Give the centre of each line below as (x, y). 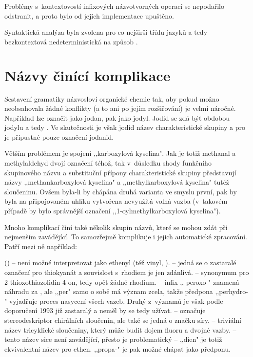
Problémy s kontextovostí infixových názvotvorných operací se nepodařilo (114, 6)
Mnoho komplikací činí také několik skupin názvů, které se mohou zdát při (116, 227)
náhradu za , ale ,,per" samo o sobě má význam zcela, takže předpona (109, 291)
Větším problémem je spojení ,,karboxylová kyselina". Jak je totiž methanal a (120, 153)
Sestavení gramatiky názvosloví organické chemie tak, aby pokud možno (112, 98)
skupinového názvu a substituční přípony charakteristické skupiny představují (120, 172)
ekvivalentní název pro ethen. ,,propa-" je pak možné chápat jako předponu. (117, 348)
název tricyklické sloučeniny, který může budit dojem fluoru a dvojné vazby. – (120, 329)
